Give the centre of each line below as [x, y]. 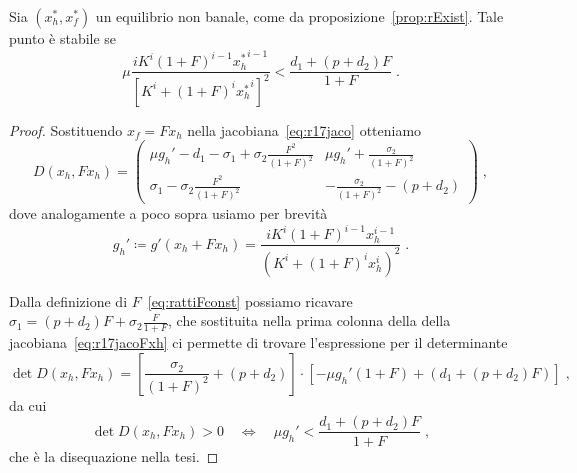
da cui [28, 404]
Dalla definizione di [68, 300]
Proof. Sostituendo [66, 129]
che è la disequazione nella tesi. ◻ [114, 455]
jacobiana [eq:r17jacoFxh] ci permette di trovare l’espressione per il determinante [258, 342]
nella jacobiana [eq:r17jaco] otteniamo [304, 129]
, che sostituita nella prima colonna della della [309, 320]
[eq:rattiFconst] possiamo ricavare [250, 300]
